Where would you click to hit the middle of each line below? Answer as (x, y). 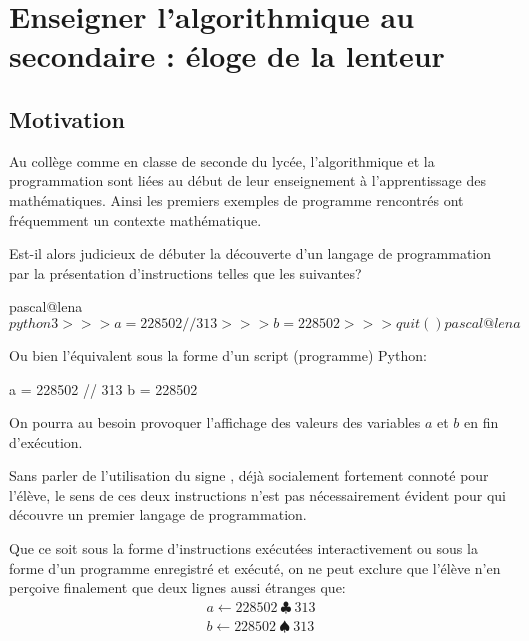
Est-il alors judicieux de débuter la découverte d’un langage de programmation (250, 253)
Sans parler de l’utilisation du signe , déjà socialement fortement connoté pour (249, 475)
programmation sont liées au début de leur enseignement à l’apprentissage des (247, 180)
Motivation (67, 118)
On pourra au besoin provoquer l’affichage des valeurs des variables (215, 422)
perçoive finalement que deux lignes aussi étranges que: (177, 587)
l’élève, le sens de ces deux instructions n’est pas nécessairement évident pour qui (257, 494)
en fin (481, 422)
